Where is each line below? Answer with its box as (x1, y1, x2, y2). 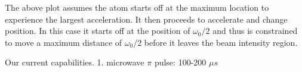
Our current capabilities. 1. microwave (5, 56, 144, 68)
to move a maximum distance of (5, 36, 122, 48)
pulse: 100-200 (154, 56, 207, 68)
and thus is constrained (212, 24, 298, 37)
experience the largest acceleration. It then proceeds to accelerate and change (5, 12, 288, 25)
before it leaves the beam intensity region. (144, 36, 298, 48)
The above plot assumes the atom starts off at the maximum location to (5, 1, 269, 13)
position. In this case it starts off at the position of (5, 24, 190, 37)
